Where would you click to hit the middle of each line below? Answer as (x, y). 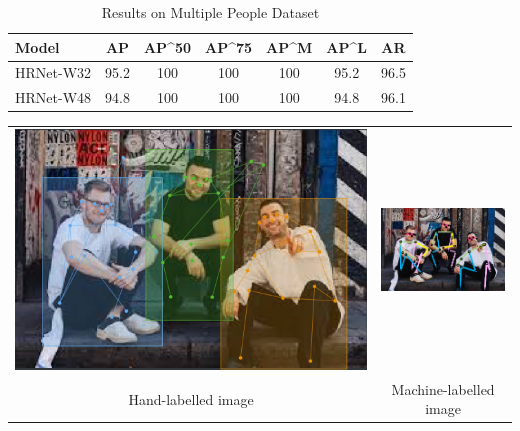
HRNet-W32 (53, 72)
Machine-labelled (443, 388)
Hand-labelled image (191, 398)
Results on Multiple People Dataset (210, 12)
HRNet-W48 (53, 97)
